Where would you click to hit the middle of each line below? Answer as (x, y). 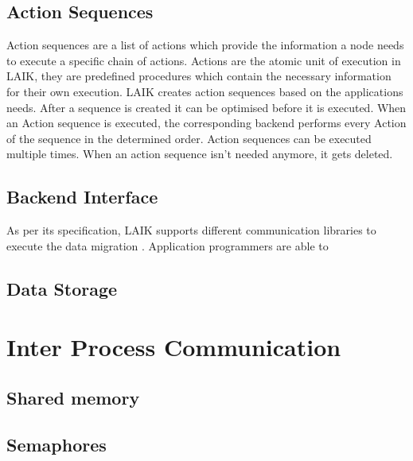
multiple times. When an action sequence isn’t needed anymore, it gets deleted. (200, 154)
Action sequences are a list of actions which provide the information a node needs (205, 45)
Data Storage (62, 288)
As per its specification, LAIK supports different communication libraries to (191, 230)
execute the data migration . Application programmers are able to (168, 245)
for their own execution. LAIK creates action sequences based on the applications (205, 91)
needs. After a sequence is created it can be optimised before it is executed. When (206, 107)
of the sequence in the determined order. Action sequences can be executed (189, 138)
